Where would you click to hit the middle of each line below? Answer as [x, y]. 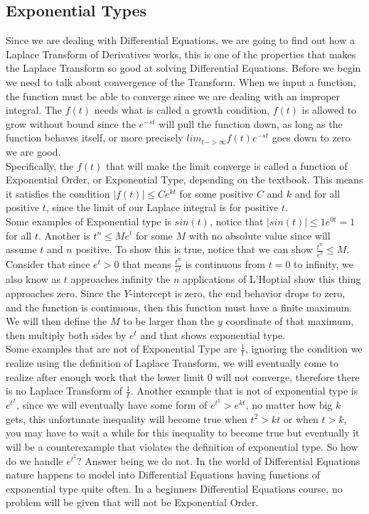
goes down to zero [311, 138]
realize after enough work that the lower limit [105, 376]
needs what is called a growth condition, [182, 110]
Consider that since [48, 264]
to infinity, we [324, 264]
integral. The [34, 110]
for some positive [216, 193]
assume [21, 249]
